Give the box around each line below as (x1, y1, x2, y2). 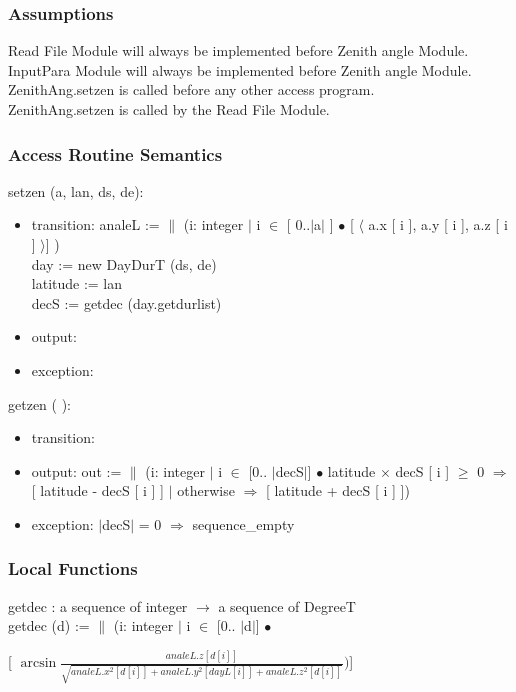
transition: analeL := (31, 214, 160, 235)
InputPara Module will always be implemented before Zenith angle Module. (8, 59, 472, 80)
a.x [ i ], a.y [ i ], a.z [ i (368, 214, 508, 235)
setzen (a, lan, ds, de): (8, 180, 144, 201)
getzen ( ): (8, 393, 71, 414)
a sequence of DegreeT (218, 595, 356, 616)
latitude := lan (31, 273, 123, 294)
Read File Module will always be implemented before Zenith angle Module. (8, 40, 469, 61)
